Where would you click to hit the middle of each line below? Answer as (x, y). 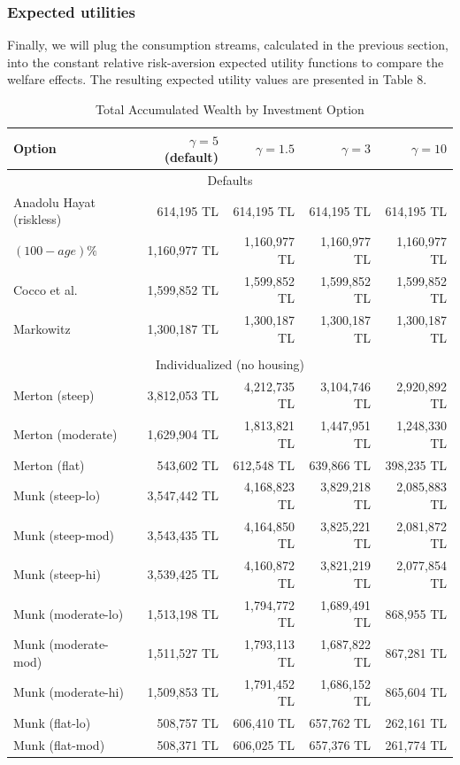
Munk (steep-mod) (64, 534)
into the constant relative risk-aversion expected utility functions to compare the (226, 62)
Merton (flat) (49, 464)
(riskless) (38, 219)
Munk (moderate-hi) (69, 692)
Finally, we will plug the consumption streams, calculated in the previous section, (228, 45)
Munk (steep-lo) (57, 495)
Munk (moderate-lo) (69, 613)
